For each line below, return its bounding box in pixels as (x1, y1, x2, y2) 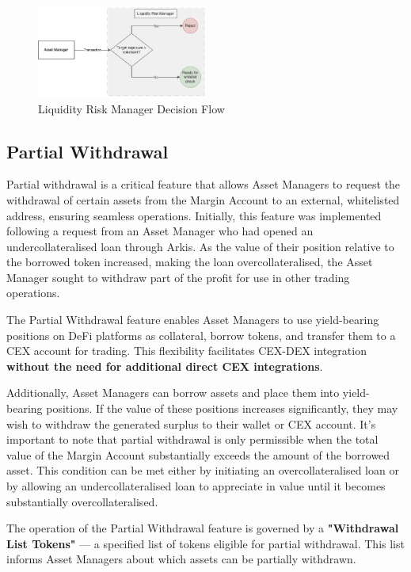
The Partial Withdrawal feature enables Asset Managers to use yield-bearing (6, 311, 379, 328)
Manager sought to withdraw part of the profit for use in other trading (6, 269, 350, 285)
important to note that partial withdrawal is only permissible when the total (6, 431, 379, 448)
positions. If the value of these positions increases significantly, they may (46, 400, 398, 417)
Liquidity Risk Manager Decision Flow (38, 100, 225, 116)
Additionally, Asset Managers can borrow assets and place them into (6, 384, 340, 401)
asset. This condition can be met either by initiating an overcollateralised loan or (6, 462, 399, 479)
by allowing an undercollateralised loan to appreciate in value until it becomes (6, 478, 386, 494)
